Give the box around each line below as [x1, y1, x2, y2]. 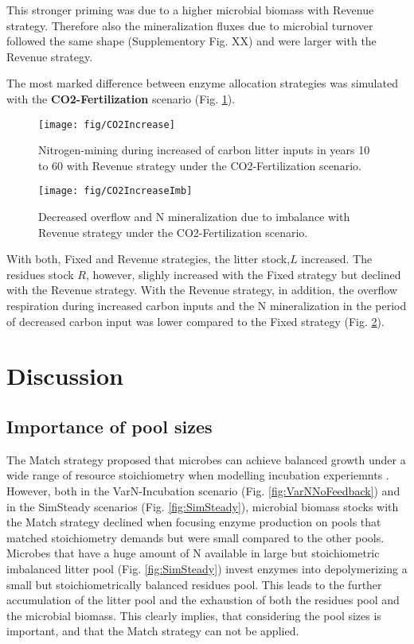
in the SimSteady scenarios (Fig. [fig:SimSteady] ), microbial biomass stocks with [6, 498, 399, 514]
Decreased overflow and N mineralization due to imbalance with [38, 208, 350, 225]
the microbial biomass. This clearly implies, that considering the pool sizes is [6, 607, 381, 623]
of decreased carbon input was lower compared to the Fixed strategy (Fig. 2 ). [6, 312, 385, 329]
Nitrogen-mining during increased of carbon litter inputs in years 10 [38, 142, 370, 158]
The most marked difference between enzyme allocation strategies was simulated [6, 75, 398, 91]
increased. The [301, 250, 373, 267]
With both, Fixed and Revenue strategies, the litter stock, [6, 250, 291, 267]
